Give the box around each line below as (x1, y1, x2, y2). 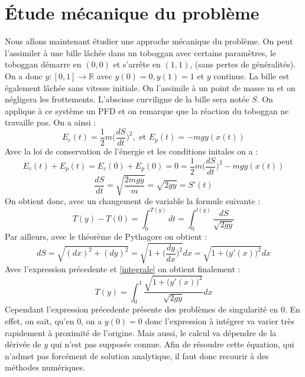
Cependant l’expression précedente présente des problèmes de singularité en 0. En (5, 303, 300, 315)
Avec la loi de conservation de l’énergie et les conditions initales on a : (5, 144, 258, 157)
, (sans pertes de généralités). (190, 58, 296, 70)
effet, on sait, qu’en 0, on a (5, 315, 102, 327)
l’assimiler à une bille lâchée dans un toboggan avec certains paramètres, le (5, 46, 277, 59)
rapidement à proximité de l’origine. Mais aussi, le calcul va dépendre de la (5, 326, 277, 339)
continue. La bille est (213, 69, 290, 82)
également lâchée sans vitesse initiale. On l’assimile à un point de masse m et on (5, 81, 296, 94)
